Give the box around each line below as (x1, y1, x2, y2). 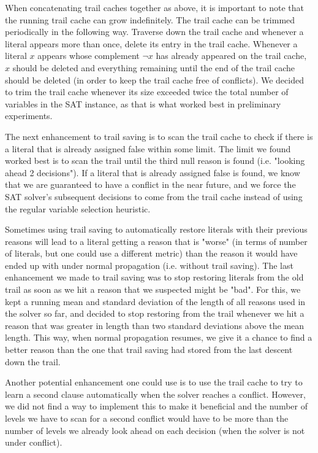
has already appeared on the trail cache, (156, 49, 307, 62)
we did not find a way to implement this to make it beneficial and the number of (5, 400, 308, 412)
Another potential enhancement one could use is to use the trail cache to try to (5, 376, 303, 389)
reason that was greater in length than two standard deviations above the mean (5, 319, 305, 331)
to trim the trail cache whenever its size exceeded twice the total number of (5, 85, 289, 98)
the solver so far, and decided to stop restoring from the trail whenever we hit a (5, 307, 305, 320)
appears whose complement (37, 49, 140, 62)
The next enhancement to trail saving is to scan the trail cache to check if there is (5, 130, 313, 142)
